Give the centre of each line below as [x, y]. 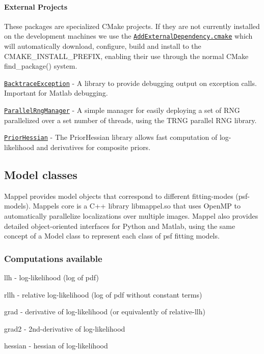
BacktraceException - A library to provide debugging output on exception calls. [130, 83]
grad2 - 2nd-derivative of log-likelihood [65, 328]
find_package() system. [41, 66]
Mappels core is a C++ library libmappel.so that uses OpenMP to [137, 206]
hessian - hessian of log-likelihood [56, 346]
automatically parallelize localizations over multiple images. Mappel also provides [131, 215]
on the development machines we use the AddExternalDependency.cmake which [128, 36]
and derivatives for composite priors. [94, 147]
